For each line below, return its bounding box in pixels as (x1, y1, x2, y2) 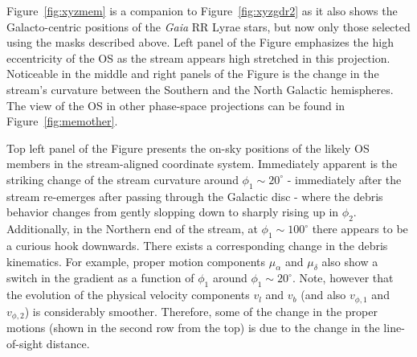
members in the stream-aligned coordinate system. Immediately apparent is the (6, 155, 398, 172)
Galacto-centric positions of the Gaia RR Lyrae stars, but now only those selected (6, 18, 411, 35)
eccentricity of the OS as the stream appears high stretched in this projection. (6, 49, 390, 66)
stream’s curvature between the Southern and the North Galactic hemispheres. (6, 80, 394, 97)
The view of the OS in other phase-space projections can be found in (6, 96, 345, 113)
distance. (46, 334, 90, 351)
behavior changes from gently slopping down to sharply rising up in (6, 203, 339, 220)
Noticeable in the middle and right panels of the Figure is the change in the (6, 65, 379, 82)
